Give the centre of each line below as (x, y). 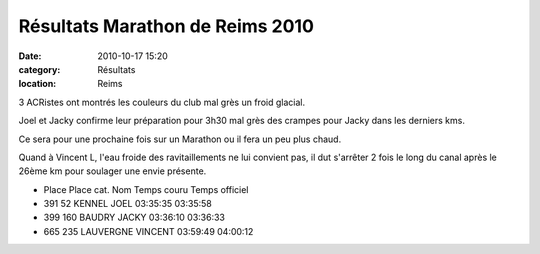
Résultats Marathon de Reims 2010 (166, 26)
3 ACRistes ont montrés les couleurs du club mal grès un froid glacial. (161, 102)
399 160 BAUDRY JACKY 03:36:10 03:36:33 (134, 217)
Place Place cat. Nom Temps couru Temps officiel (146, 189)
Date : (30, 56)
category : (39, 69)
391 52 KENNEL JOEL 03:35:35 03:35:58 (127, 204)
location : (37, 84)
